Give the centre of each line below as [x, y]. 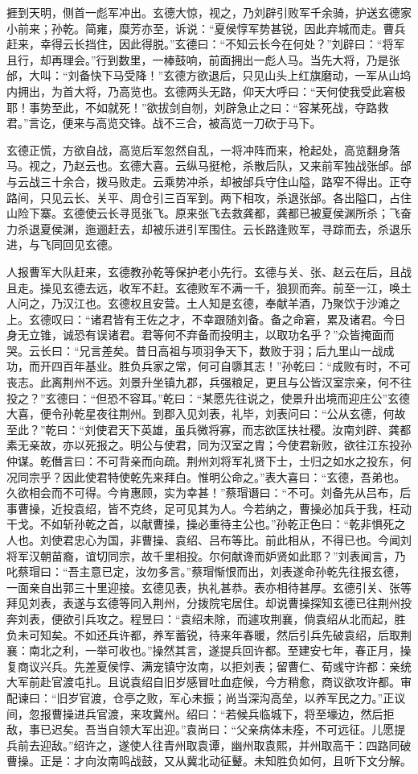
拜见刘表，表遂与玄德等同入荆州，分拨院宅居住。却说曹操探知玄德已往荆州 [203, 603]
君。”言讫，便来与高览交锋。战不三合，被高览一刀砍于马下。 [164, 123]
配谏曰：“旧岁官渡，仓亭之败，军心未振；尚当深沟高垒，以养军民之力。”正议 [206, 697]
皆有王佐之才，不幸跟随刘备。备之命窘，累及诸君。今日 [259, 319]
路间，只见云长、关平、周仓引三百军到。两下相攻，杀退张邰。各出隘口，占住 [209, 197]
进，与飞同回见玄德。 [63, 244]
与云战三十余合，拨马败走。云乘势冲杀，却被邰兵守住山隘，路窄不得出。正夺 [209, 181]
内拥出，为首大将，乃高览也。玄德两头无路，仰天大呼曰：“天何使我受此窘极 [206, 91]
